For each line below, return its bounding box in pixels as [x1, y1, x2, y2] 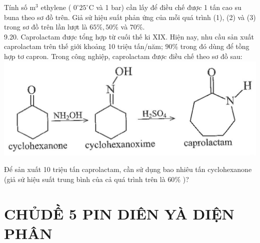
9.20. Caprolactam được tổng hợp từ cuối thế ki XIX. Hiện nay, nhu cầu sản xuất [4, 31, 254, 41]
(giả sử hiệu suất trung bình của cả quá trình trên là [4, 173, 165, 184]
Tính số [4, 2, 27, 12]
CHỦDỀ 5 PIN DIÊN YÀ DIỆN [4, 203, 234, 223]
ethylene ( [40, 2, 71, 12]
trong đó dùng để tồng [180, 41, 249, 51]
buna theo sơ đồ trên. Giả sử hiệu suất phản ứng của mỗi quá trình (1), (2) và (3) [4, 11, 256, 22]
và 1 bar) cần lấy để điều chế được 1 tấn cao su [96, 2, 241, 12]
